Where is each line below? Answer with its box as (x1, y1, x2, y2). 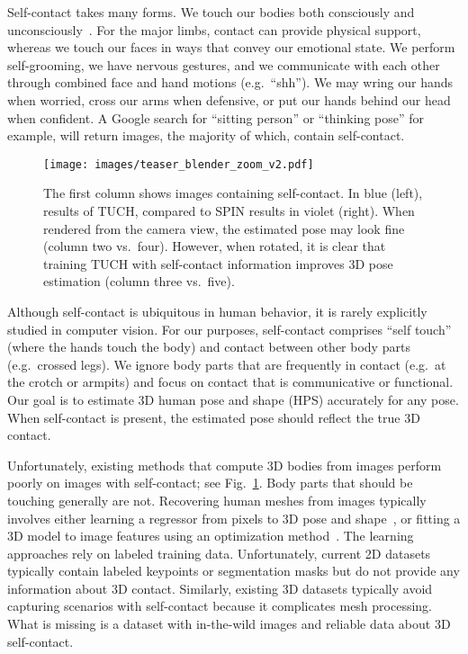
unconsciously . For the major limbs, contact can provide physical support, (7, 20, 421, 39)
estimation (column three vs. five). (43, 272, 235, 291)
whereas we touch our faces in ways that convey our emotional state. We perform (7, 38, 455, 57)
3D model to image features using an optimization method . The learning (7, 526, 414, 545)
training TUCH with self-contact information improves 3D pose (43, 254, 393, 273)
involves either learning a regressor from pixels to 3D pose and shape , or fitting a (7, 508, 461, 527)
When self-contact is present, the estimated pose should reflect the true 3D (7, 408, 420, 426)
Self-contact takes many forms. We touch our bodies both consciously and (7, 3, 415, 21)
